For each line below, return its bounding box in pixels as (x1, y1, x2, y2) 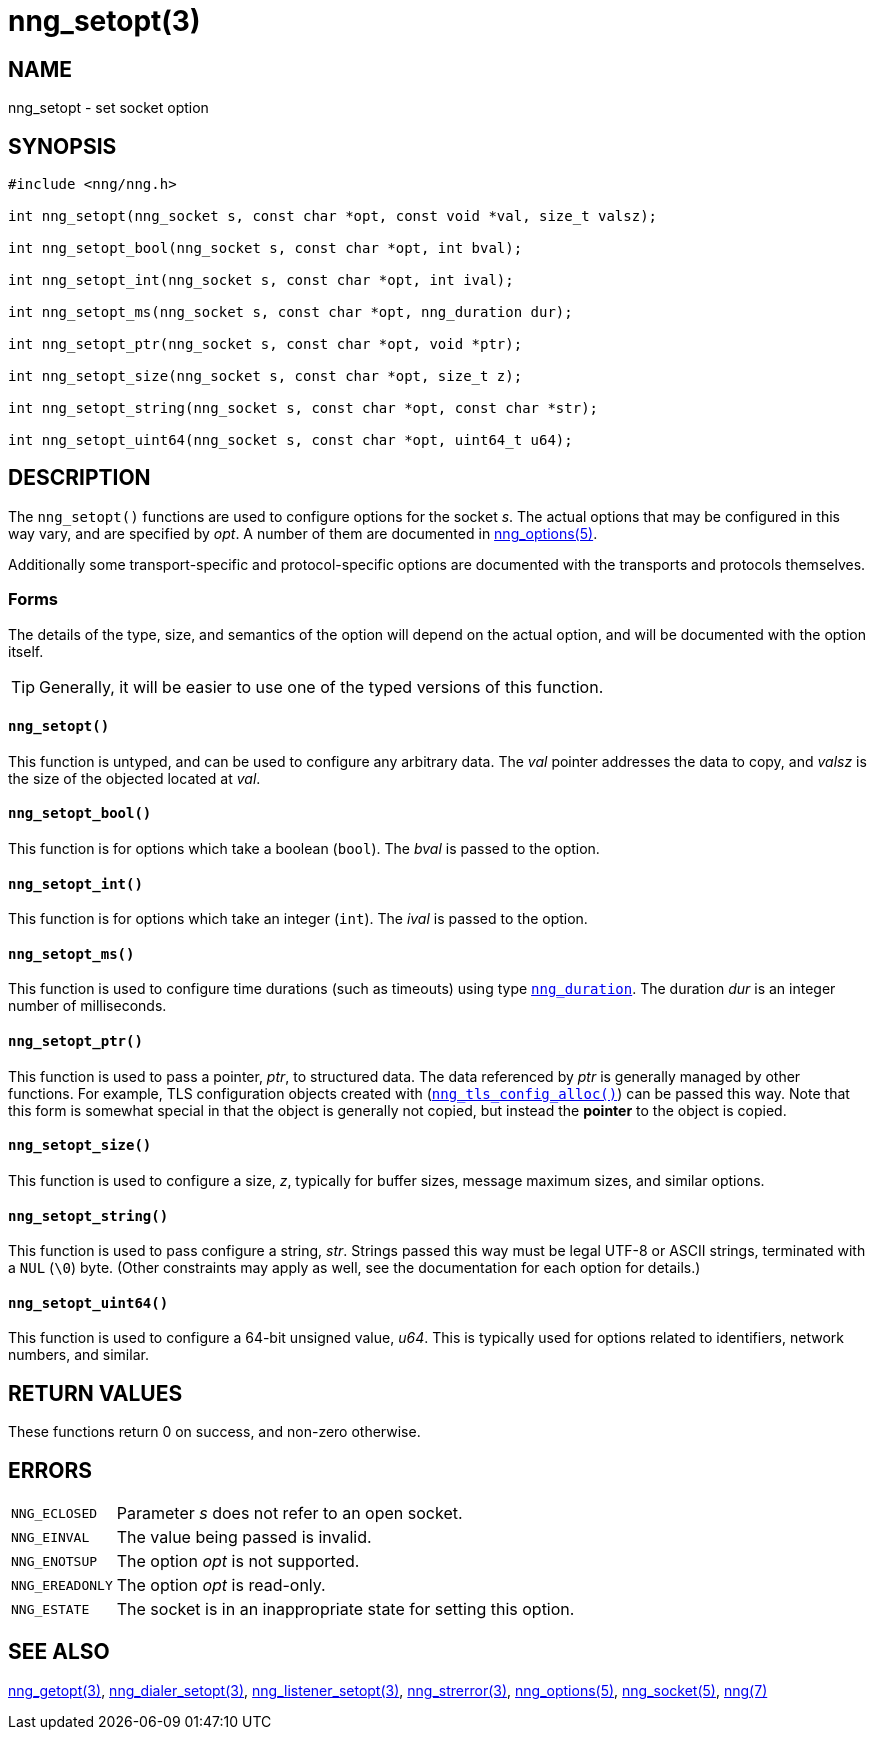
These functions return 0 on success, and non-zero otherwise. (8, 1423, 421, 1441)
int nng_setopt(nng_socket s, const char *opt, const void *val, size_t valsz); (8, 208, 658, 225)
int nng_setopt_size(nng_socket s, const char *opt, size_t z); (8, 368, 523, 385)
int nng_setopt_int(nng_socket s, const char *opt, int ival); (8, 272, 514, 289)
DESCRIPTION (8, 465, 151, 491)
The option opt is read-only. (116, 1575, 326, 1596)
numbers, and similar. (8, 1346, 149, 1364)
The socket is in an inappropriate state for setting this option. (116, 1599, 575, 1620)
